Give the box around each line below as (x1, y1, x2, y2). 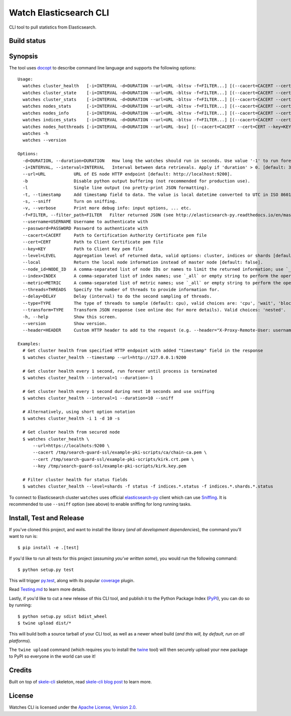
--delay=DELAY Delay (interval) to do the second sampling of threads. (22, 293, 212, 299)
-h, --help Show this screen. (22, 314, 117, 320)
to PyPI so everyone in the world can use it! (9, 653, 96, 659)
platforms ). (9, 638, 32, 644)
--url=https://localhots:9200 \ (32, 443, 110, 448)
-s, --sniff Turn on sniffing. (22, 198, 117, 204)
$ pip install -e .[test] (17, 545, 80, 550)
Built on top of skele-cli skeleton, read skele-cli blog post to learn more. (9, 679, 152, 685)
